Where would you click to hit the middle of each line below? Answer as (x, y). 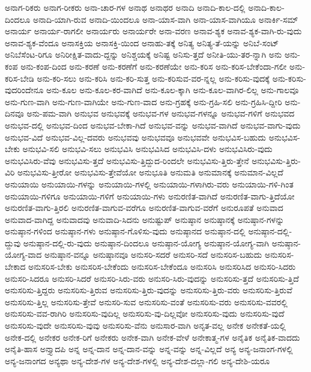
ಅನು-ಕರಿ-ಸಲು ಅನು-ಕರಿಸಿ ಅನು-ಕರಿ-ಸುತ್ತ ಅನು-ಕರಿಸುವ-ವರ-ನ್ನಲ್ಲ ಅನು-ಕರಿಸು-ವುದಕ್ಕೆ (153, 78)
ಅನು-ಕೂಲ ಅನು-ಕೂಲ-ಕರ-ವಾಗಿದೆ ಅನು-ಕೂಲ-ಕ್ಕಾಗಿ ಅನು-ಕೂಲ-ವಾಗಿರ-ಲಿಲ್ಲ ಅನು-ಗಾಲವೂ (173, 90)
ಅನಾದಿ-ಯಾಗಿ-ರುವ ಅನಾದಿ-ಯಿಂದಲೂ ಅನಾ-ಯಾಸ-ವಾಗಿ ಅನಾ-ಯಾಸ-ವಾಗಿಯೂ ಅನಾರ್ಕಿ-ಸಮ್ (165, 19)
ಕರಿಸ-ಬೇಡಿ (20, 78)
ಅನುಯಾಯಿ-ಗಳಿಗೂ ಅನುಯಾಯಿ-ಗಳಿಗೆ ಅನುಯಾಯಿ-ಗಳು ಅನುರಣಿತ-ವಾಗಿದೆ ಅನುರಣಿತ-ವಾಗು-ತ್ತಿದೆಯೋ (150, 196)
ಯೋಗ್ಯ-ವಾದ (23, 255)
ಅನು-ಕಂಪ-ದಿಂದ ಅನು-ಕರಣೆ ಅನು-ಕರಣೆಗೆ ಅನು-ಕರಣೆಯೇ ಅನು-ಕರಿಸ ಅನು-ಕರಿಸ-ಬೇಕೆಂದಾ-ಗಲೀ (154, 66)
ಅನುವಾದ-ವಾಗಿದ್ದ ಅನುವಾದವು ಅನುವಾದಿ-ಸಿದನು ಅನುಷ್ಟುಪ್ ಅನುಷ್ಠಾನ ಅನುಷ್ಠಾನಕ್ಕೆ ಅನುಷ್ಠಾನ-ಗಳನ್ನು (145, 219)
